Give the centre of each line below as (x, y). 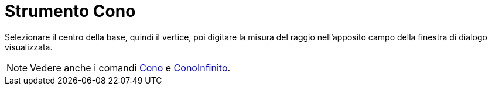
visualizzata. (29, 47)
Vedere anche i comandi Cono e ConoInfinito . (130, 67)
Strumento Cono (70, 11)
